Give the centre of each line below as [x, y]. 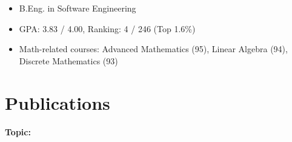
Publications [58, 102]
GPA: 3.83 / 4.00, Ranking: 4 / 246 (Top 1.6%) [107, 28]
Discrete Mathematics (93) [68, 60]
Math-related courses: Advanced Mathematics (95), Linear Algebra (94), [153, 49]
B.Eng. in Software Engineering [78, 8]
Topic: [18, 131]
